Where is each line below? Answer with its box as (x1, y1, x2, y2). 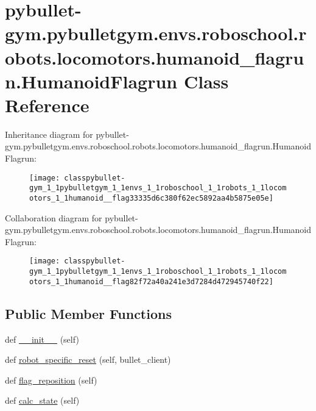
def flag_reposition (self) (5, 373, 97, 386)
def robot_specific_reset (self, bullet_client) (5, 353, 171, 366)
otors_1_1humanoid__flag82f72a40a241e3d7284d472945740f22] (29, 277, 273, 286)
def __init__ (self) (5, 332, 79, 345)
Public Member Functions (5, 304, 172, 323)
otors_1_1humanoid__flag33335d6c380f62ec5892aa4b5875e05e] (29, 193, 273, 202)
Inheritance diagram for (5, 127, 93, 140)
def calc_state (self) (5, 394, 80, 407)
